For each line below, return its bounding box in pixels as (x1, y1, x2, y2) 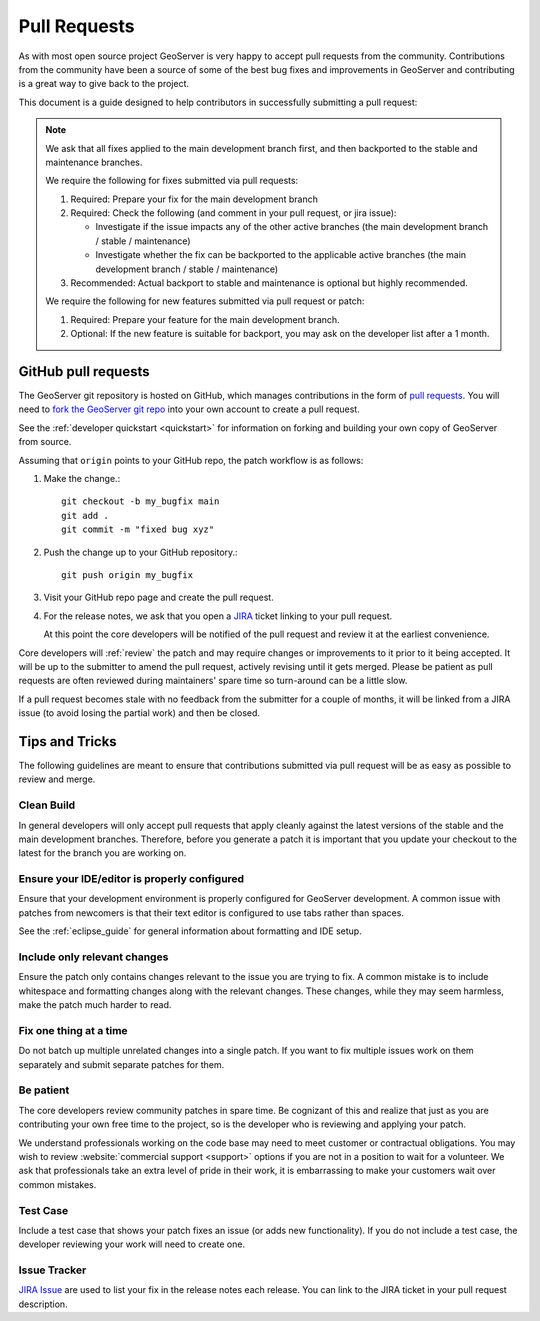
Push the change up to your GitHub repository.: (43, 546, 239, 558)
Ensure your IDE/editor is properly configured (18, 872, 245, 886)
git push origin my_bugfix (61, 570, 194, 580)
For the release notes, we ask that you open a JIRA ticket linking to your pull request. (43, 610, 393, 622)
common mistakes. (18, 1178, 97, 1190)
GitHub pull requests (18, 363, 150, 380)
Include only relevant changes (18, 950, 169, 964)
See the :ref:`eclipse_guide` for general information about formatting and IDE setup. (18, 925, 362, 937)
